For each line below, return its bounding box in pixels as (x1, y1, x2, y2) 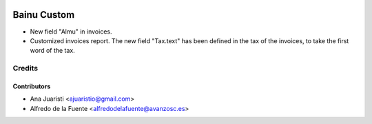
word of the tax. (30, 47, 75, 55)
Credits (12, 64, 38, 73)
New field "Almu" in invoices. (30, 27, 112, 36)
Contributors (12, 82, 51, 90)
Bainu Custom (12, 9, 75, 21)
